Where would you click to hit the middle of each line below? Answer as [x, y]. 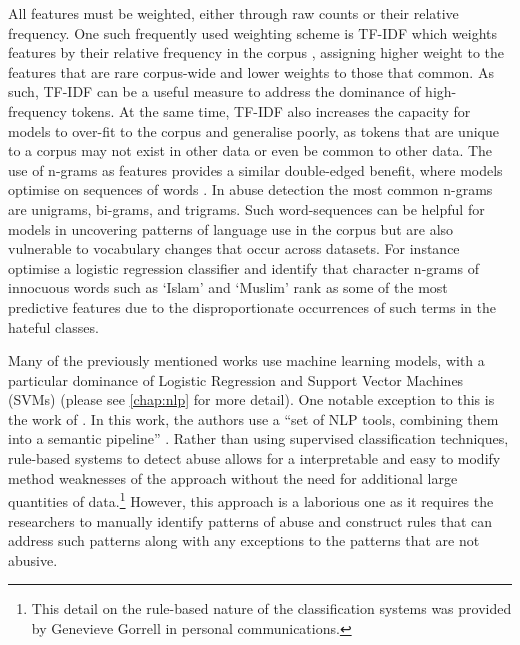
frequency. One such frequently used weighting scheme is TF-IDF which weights [253, 32]
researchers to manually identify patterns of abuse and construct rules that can [250, 520]
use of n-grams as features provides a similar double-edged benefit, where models [255, 169]
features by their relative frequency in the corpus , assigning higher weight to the [256, 52]
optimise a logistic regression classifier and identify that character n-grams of [243, 267]
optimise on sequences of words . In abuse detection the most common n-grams [250, 189]
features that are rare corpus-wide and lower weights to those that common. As [251, 71]
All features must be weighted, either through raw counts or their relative [233, 13]
